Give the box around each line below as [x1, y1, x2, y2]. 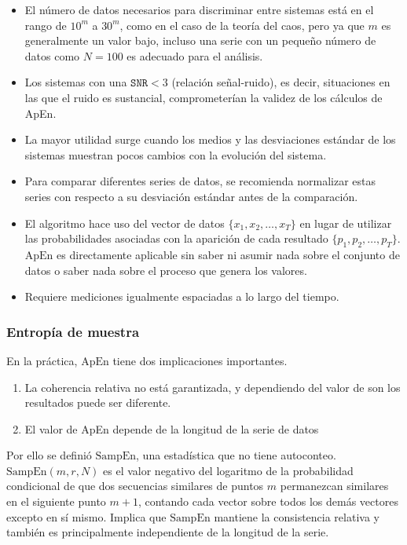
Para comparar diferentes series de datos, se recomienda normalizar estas [24, 173, 376, 189]
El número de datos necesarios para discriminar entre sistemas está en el [24, 2, 374, 17]
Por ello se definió [6, 447, 92, 463]
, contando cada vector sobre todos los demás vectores [137, 493, 398, 510]
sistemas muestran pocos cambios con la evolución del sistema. [24, 146, 327, 163]
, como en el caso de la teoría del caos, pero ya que [119, 16, 365, 33]
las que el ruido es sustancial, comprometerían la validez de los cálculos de [24, 89, 383, 105]
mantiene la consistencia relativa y [214, 508, 379, 525]
